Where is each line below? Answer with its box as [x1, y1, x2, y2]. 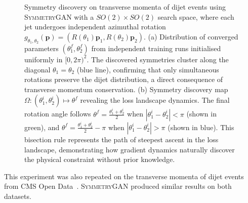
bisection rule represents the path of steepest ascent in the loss [24, 134, 219, 144]
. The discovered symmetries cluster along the [87, 54, 229, 64]
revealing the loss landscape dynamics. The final [80, 95, 230, 105]
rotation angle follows [24, 108, 91, 119]
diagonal [24, 64, 51, 74]
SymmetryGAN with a [24, 11, 94, 22]
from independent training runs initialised [91, 43, 221, 53]
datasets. [4, 190, 31, 201]
